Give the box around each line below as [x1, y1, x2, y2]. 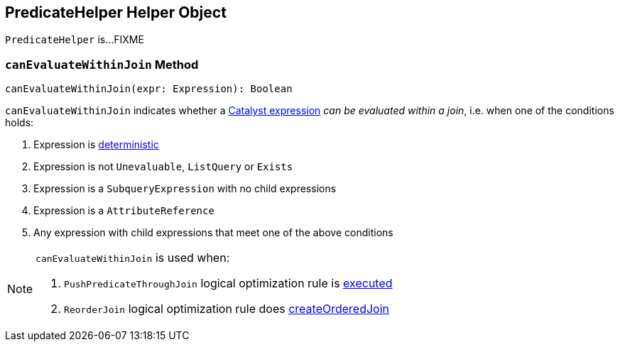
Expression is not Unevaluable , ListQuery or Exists [33, 160, 293, 173]
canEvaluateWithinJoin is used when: [36, 250, 230, 265]
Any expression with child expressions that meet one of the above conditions [33, 226, 393, 239]
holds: [5, 116, 34, 129]
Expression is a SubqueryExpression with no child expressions [33, 182, 337, 195]
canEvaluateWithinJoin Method [5, 57, 199, 72]
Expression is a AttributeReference [33, 204, 214, 217]
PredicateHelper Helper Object [5, 4, 227, 21]
